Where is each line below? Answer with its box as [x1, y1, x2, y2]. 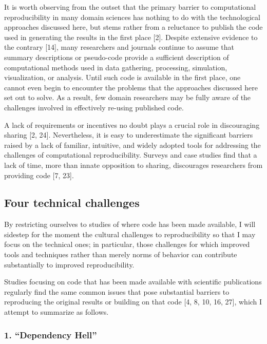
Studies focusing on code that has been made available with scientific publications [4, 276, 262, 287]
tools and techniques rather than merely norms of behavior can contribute [4, 249, 237, 260]
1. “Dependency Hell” [4, 328, 97, 341]
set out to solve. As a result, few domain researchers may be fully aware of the [4, 92, 251, 103]
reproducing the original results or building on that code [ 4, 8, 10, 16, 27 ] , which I [4, 296, 262, 307]
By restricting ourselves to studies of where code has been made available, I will [4, 219, 256, 230]
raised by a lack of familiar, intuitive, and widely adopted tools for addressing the [4, 139, 261, 150]
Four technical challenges [4, 195, 140, 211]
